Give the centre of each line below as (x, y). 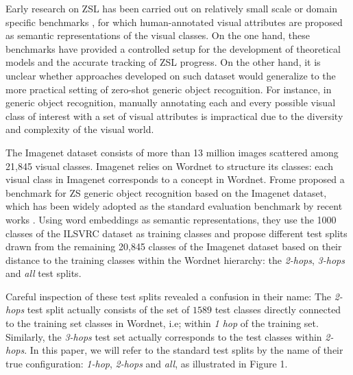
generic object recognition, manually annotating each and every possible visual (171, 102)
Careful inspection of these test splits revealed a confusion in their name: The (169, 296)
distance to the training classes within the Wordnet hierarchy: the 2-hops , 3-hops (175, 259)
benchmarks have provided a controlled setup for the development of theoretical (173, 48)
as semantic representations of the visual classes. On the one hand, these (158, 35)
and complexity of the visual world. (80, 129)
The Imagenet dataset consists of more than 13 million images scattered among (172, 152)
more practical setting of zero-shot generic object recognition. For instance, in (169, 89)
